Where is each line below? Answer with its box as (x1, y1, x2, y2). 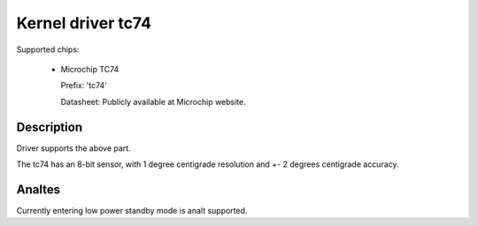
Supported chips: (16, 44, 80, 55)
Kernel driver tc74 (16, 13, 152, 33)
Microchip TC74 (60, 64, 119, 74)
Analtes (16, 182, 61, 197)
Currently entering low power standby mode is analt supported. (16, 205, 248, 215)
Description (16, 119, 83, 134)
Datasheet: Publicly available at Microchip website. (60, 96, 247, 107)
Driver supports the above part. (16, 142, 132, 154)
